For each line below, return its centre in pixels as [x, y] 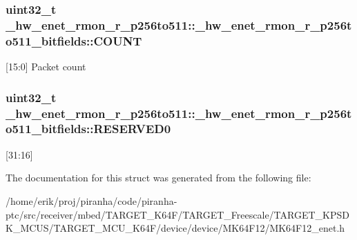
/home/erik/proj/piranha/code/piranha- [91, 200]
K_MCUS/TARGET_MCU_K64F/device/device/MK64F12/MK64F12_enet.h [175, 228]
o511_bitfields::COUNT [74, 40]
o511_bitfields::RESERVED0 [88, 129]
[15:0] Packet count [46, 67]
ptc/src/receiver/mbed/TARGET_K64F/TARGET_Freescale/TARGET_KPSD [177, 214]
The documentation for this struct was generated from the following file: [158, 178]
